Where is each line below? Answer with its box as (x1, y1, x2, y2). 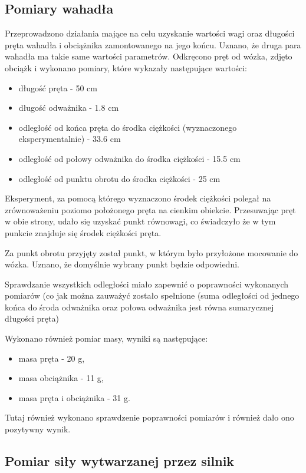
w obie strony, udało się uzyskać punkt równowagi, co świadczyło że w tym (5, 215, 276, 227)
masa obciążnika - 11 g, (18, 372, 104, 384)
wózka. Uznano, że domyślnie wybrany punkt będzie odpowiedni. (5, 258, 239, 270)
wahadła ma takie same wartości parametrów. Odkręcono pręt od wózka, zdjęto (5, 50, 292, 62)
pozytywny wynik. (5, 423, 71, 435)
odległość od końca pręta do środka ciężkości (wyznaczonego (18, 121, 237, 133)
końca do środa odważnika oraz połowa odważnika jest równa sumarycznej (5, 300, 274, 313)
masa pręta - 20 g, (18, 352, 85, 364)
